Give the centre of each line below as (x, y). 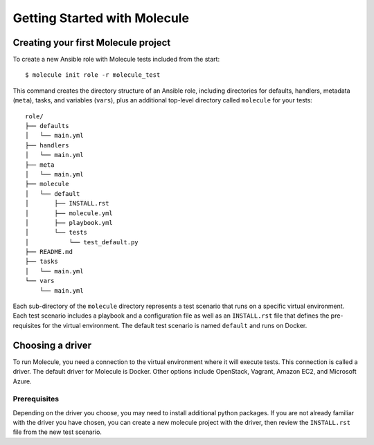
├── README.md (49, 252)
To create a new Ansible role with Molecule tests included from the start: (116, 60)
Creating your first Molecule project (92, 43)
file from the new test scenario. (57, 432)
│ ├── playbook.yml (69, 222)
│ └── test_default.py (82, 242)
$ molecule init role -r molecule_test (93, 75)
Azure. (22, 381)
